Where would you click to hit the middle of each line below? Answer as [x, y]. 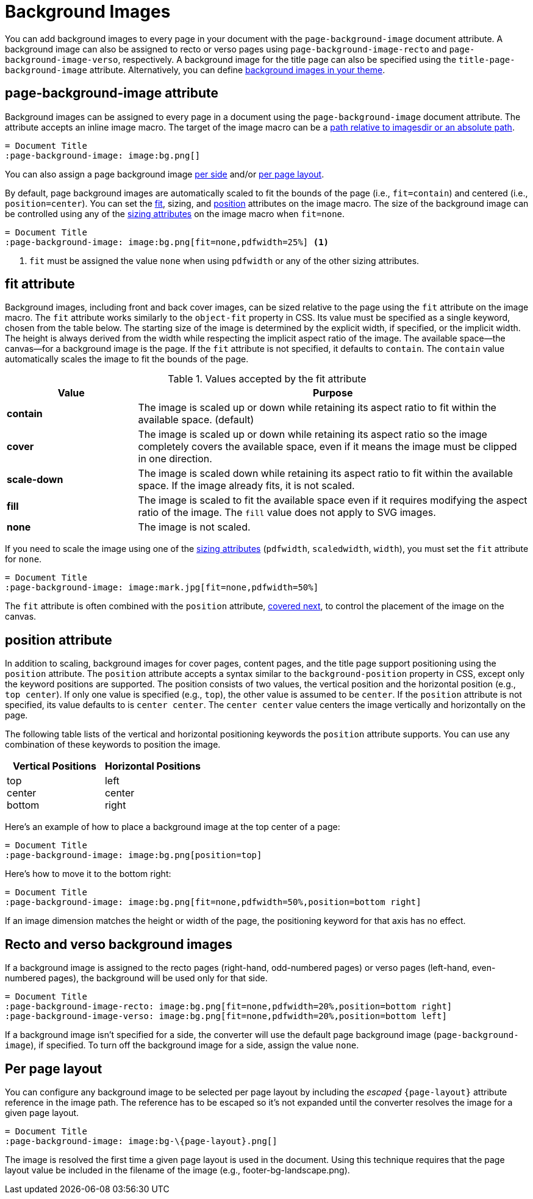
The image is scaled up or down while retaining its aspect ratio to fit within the [317, 408]
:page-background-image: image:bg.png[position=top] [134, 855]
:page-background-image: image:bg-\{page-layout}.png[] [141, 1141]
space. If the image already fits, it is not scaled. [246, 486]
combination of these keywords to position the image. [113, 745]
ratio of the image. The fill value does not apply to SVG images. [287, 513]
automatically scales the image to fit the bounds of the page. [127, 359]
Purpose [333, 393]
